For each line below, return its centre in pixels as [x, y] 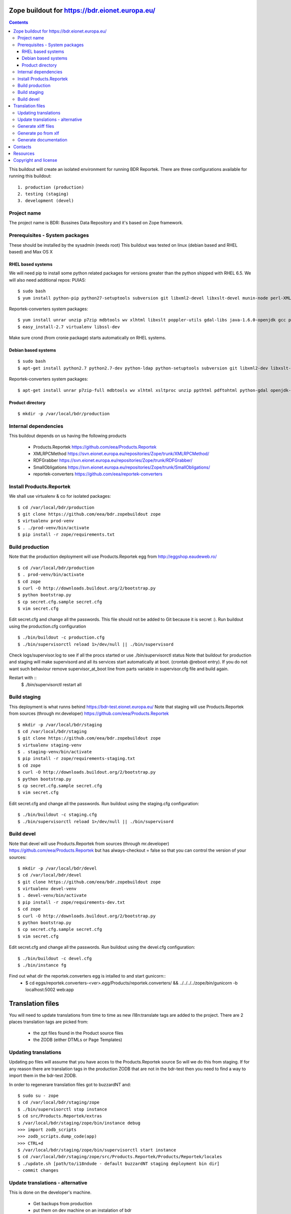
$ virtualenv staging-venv [50, 745]
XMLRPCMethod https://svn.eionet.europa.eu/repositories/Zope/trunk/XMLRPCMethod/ [121, 454]
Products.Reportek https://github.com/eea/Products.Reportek [95, 447]
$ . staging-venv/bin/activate [55, 752]
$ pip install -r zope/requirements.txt [66, 535]
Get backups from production [63, 1203]
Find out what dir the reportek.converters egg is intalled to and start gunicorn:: [87, 976]
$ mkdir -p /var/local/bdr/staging [60, 725]
